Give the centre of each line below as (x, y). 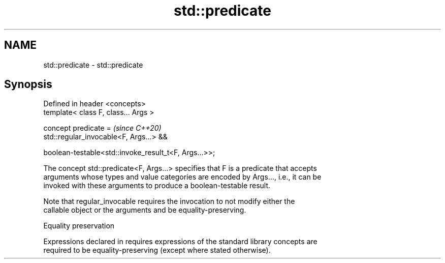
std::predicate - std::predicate (93, 65)
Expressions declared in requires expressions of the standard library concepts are (180, 242)
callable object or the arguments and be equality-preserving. (145, 210)
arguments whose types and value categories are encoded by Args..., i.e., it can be (182, 177)
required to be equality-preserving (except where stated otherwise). (157, 250)
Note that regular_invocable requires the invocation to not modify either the (169, 201)
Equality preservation (79, 226)
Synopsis (28, 84)
